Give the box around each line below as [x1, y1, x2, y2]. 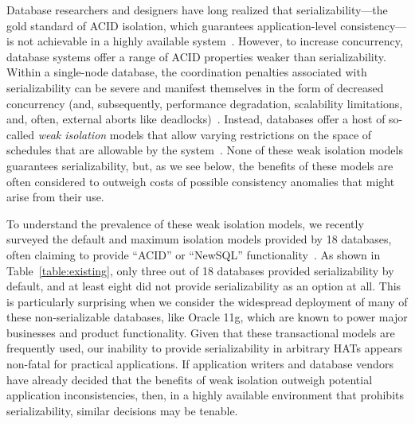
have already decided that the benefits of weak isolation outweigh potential [6, 371, 373, 387]
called [6, 126, 34, 142]
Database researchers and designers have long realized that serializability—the [6, 2, 388, 18]
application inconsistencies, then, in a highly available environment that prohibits [6, 387, 404, 403]
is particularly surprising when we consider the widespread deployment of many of [6, 293, 408, 309]
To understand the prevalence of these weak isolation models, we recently [6, 215, 364, 231]
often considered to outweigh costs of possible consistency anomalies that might [6, 173, 395, 189]
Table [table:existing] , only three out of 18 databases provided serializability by [6, 262, 394, 278]
